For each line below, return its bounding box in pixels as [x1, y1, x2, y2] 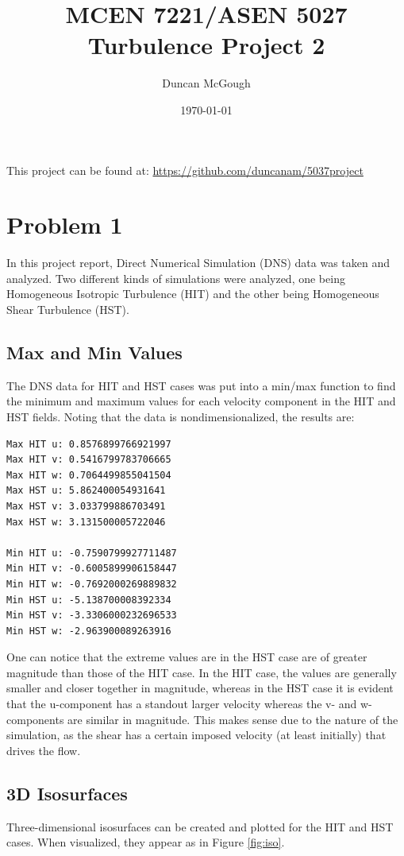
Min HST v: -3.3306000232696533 [6, 610, 177, 622]
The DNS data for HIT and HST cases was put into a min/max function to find [6, 377, 396, 393]
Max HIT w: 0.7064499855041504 [6, 469, 171, 481]
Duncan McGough [162, 75, 251, 91]
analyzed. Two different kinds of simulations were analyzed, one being [6, 269, 345, 286]
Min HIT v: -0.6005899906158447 [6, 563, 177, 575]
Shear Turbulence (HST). [6, 301, 129, 317]
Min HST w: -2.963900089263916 [6, 625, 171, 637]
